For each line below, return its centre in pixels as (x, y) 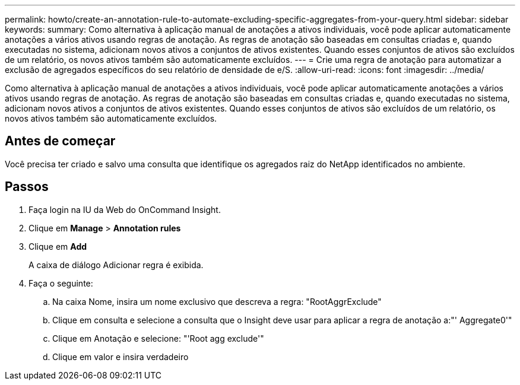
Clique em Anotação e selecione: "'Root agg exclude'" (158, 338)
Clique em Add (58, 246)
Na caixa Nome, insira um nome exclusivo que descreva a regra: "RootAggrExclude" (217, 301)
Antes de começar (60, 141)
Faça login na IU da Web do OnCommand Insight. (125, 209)
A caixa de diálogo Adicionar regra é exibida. (116, 265)
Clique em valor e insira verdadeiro (121, 357)
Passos (27, 187)
